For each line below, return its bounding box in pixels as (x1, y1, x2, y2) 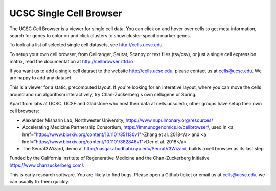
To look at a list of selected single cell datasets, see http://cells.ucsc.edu (9, 42, 163, 48)
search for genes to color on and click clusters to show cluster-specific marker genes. (9, 32, 191, 38)
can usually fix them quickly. (9, 178, 70, 184)
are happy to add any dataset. (9, 74, 73, 81)
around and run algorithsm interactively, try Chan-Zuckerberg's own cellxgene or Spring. (9, 91, 197, 97)
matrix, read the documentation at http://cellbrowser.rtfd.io (9, 59, 133, 65)
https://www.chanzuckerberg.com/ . (9, 162, 84, 168)
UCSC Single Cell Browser (9, 8, 122, 19)
